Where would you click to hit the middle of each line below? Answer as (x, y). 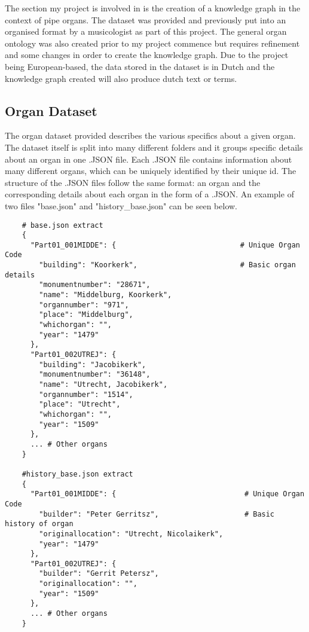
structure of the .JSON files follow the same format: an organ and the (133, 182)
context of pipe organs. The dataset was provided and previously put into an (146, 19)
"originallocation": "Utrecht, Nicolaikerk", (131, 534)
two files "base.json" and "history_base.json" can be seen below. (121, 205)
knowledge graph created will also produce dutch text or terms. (121, 78)
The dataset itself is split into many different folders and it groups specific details (154, 147)
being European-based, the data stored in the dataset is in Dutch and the (140, 66)
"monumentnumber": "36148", (95, 375)
